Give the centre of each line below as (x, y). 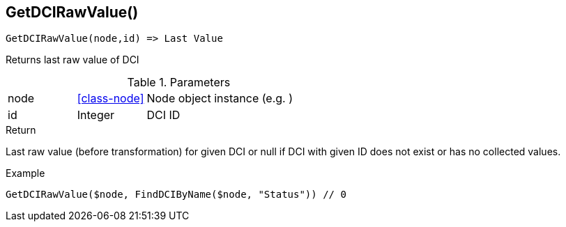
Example (25, 173)
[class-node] (110, 99)
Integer (96, 115)
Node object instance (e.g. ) (220, 99)
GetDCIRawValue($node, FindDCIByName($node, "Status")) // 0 (176, 195)
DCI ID (163, 115)
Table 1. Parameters (179, 83)
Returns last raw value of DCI (72, 60)
